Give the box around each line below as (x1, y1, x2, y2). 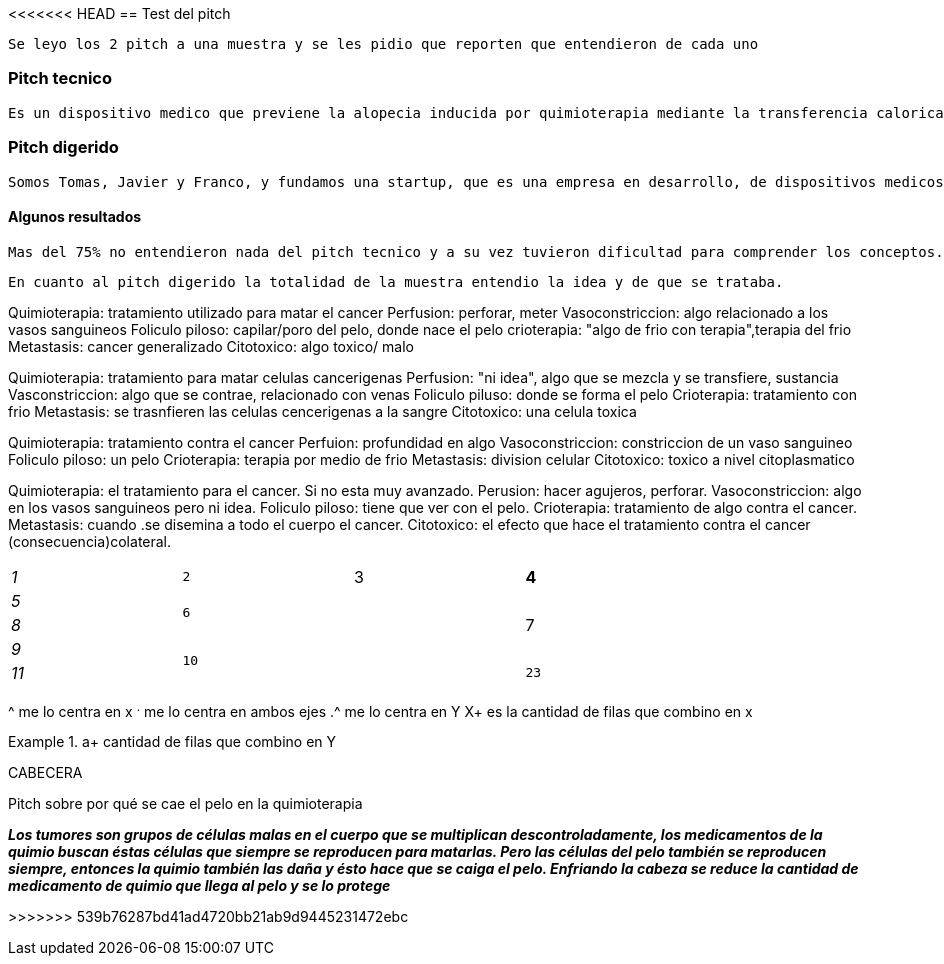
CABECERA (8, 764, 83, 782)
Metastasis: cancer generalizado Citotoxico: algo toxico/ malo (8, 337, 414, 355)
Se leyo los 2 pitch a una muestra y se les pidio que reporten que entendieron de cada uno (8, 36, 759, 52)
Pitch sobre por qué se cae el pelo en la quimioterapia (8, 795, 363, 813)
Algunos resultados (8, 208, 142, 226)
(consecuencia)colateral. (8, 532, 172, 550)
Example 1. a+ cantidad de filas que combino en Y (8, 733, 337, 751)
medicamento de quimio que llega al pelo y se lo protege (8, 877, 391, 895)
